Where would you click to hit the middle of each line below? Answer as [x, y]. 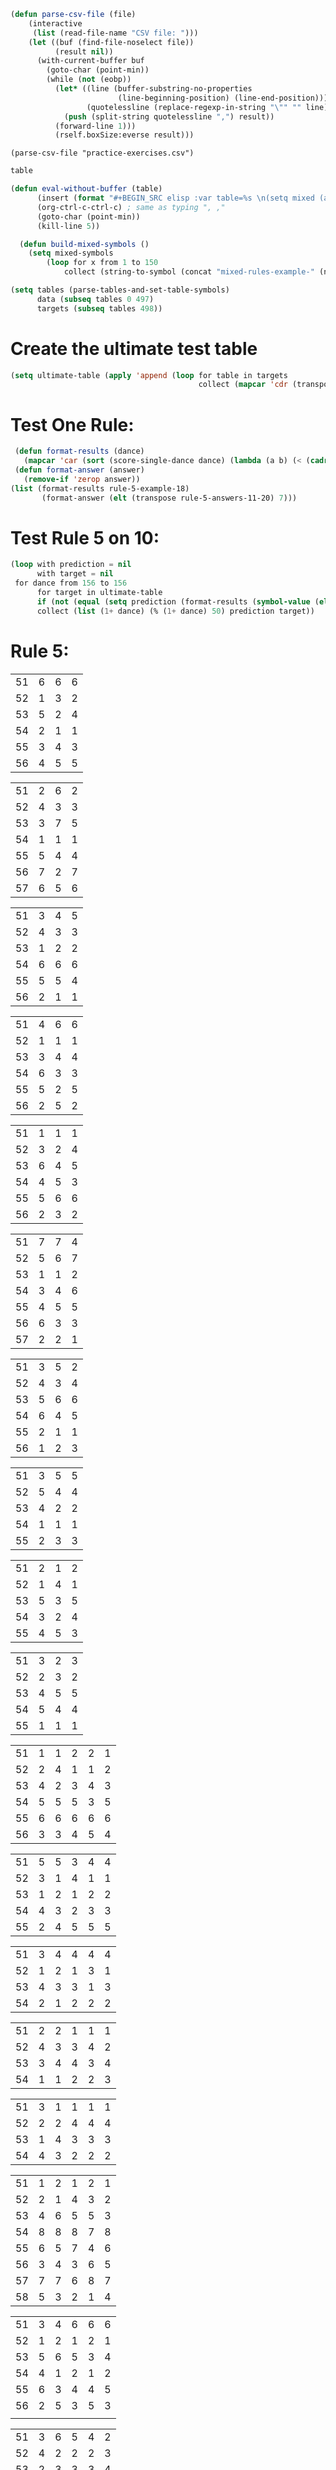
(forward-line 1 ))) [95, 126]
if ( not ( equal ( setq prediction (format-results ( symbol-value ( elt [184, 601]
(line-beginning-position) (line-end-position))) [223, 98]
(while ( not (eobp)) [89, 80]
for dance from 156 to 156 [71, 583]
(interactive [55, 23]
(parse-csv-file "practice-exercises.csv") [102, 153]
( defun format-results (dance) [79, 451]
